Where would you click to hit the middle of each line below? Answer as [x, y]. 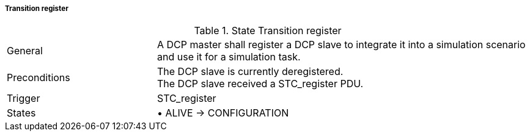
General [25, 51]
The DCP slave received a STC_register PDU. [260, 84]
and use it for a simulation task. [229, 57]
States [21, 113]
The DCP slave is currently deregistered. [250, 72]
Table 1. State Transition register [268, 31]
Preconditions [39, 78]
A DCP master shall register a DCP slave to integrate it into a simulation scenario [341, 45]
